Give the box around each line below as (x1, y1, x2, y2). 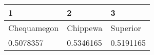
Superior (110, 22, 141, 34)
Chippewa (67, 22, 103, 34)
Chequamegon (8, 22, 59, 34)
